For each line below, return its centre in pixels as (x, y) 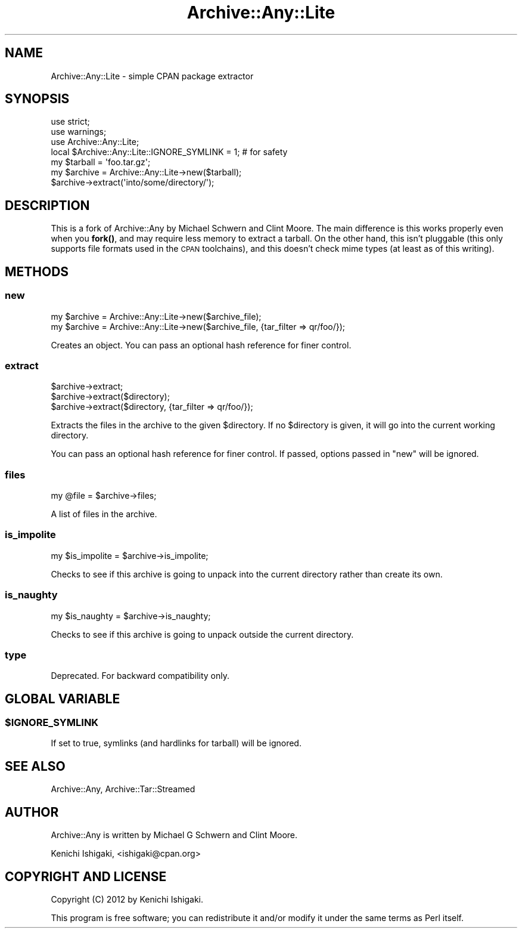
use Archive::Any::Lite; (95, 142)
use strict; (70, 122)
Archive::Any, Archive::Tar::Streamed (123, 789)
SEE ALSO (35, 766)
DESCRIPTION (47, 205)
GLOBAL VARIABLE (63, 699)
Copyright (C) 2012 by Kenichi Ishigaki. (127, 899)
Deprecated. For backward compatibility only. (140, 676)
